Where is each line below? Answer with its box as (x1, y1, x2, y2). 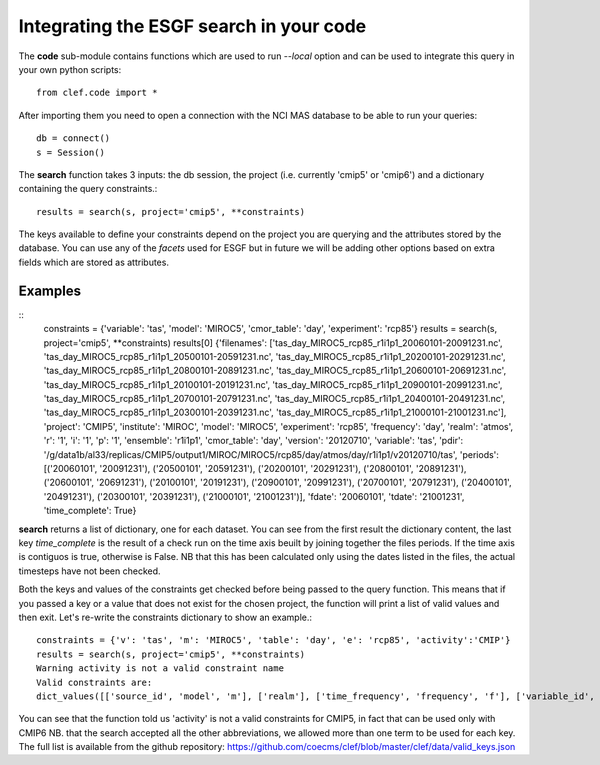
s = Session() (36, 146, 105, 158)
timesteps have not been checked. (18, 565, 161, 577)
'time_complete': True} (43, 505, 137, 517)
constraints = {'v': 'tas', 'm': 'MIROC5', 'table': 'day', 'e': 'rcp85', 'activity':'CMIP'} (36, 635, 511, 646)
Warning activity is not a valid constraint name (36, 663, 285, 674)
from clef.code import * (36, 87, 158, 99)
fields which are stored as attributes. (18, 256, 170, 268)
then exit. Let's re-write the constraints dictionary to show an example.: (18, 611, 313, 623)
